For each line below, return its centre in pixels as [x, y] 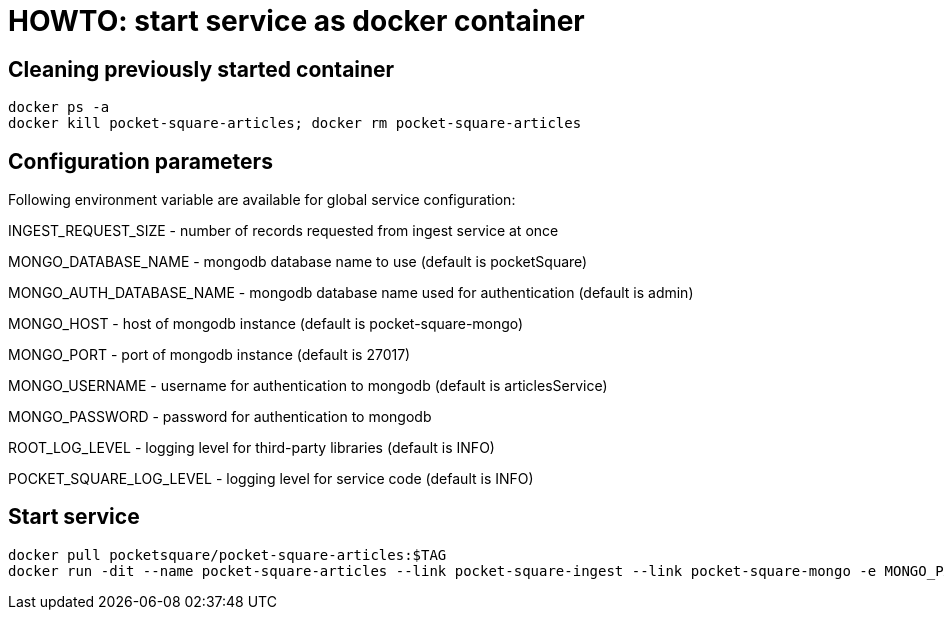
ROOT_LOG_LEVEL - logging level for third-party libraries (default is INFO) [251, 448]
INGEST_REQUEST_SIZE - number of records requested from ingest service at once [283, 231]
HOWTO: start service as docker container [296, 21]
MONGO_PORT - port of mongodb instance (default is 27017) [209, 355]
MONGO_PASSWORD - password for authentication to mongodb [220, 417]
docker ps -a [59, 107]
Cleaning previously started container [201, 69]
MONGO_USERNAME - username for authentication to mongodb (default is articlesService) [308, 386]
